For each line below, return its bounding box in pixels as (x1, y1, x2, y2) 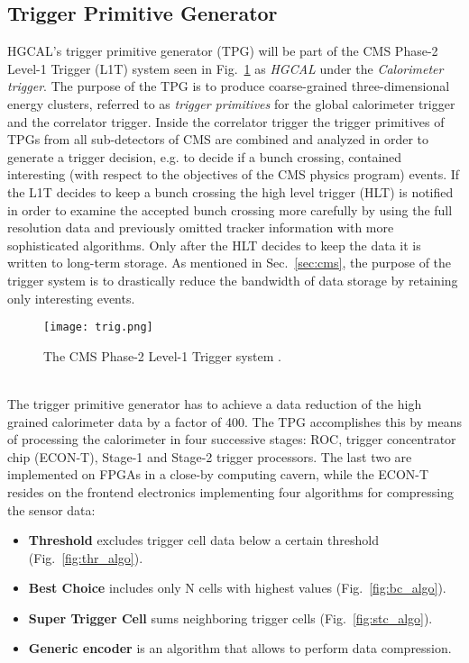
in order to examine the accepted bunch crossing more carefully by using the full (7, 200, 453, 219)
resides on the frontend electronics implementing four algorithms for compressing (7, 482, 455, 501)
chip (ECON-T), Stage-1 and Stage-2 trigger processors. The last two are (7, 447, 412, 466)
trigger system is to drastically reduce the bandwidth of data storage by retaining (7, 270, 458, 289)
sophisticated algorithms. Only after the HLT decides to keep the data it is (7, 235, 421, 254)
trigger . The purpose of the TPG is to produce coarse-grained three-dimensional (7, 77, 450, 95)
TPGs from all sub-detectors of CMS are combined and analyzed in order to (7, 130, 428, 149)
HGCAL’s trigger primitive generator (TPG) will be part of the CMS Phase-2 (7, 41, 438, 60)
